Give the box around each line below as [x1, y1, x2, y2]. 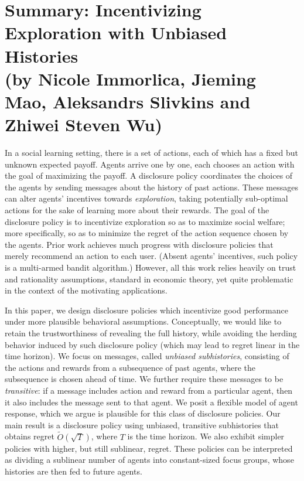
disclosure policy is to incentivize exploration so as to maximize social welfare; [5, 215, 285, 227]
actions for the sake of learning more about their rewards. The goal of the [5, 204, 269, 216]
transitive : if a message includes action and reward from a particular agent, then [5, 384, 293, 396]
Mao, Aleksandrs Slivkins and [5, 89, 251, 113]
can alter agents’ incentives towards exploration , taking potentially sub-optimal [5, 192, 288, 204]
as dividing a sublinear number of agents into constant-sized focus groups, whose [5, 453, 294, 466]
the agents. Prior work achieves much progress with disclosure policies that [5, 238, 274, 250]
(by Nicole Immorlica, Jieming [5, 66, 256, 90]
